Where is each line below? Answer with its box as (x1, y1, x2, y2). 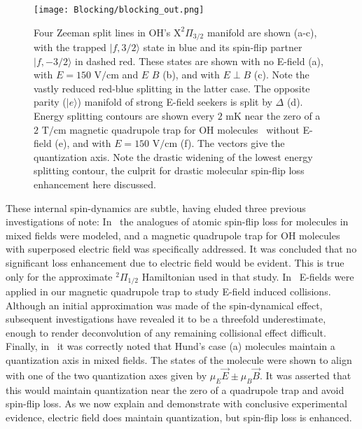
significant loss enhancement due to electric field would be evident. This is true (6, 255, 344, 270)
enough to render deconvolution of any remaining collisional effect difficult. (6, 325, 326, 339)
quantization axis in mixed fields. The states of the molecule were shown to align (6, 353, 352, 367)
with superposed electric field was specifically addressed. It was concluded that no (6, 241, 357, 256)
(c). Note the (253, 67, 309, 82)
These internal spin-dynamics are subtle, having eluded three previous (6, 200, 306, 215)
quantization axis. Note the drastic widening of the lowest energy (34, 149, 313, 164)
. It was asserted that (259, 367, 351, 382)
